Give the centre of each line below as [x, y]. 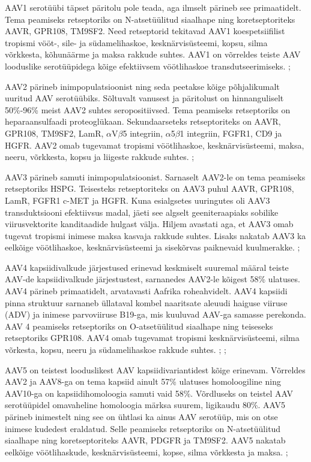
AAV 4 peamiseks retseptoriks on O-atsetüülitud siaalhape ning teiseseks [139, 326]
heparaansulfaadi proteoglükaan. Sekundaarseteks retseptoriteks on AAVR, [143, 121]
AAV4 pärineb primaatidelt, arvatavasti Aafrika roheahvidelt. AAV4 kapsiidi [146, 291]
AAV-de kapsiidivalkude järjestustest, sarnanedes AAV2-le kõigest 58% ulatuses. [152, 279]
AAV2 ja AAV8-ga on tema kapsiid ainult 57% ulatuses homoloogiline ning [143, 381]
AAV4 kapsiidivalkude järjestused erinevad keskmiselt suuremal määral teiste [147, 267]
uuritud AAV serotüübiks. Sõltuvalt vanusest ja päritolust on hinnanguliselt [144, 98]
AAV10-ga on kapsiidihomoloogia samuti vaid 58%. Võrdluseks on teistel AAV [149, 393]
